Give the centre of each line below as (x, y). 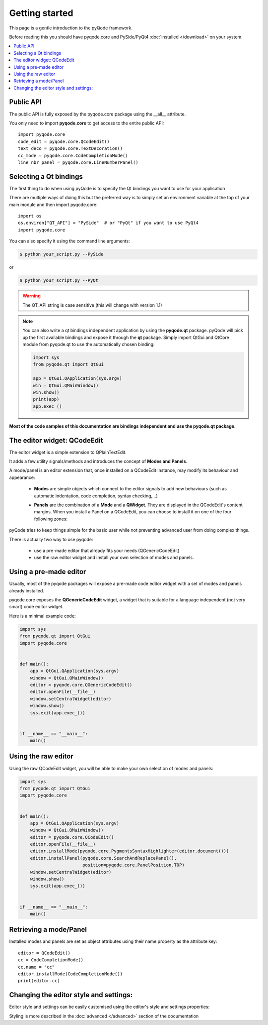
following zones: (51, 519)
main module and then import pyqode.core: (53, 205)
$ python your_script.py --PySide (62, 254)
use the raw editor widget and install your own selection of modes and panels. (114, 558)
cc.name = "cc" (36, 967)
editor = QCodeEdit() (44, 953)
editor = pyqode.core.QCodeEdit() (72, 837)
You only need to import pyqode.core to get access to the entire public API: (87, 123)
